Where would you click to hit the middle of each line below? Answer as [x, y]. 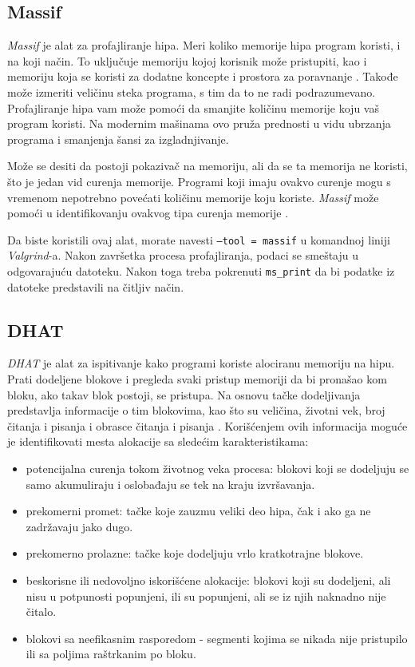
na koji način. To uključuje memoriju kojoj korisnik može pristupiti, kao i [187, 60]
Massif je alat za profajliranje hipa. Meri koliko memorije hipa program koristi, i [204, 45]
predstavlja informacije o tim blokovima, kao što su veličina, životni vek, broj [196, 410]
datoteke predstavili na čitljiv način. [96, 286]
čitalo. [41, 611]
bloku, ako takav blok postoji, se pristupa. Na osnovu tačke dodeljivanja [184, 394]
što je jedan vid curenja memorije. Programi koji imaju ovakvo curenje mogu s [199, 181]
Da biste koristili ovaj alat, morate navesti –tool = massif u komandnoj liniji [199, 239]
